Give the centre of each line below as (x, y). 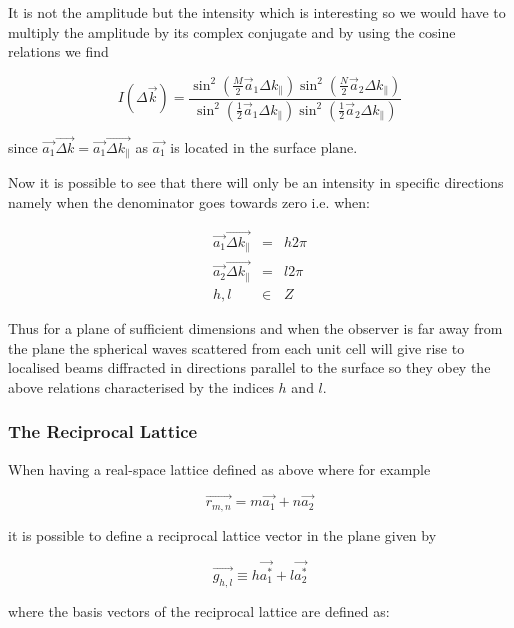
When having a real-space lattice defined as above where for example (219, 468)
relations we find (58, 51)
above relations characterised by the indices (141, 386)
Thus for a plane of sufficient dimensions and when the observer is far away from (255, 327)
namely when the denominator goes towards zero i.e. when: (189, 201)
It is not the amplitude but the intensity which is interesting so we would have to (257, 12)
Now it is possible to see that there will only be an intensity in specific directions (256, 182)
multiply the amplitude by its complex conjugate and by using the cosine (232, 31)
